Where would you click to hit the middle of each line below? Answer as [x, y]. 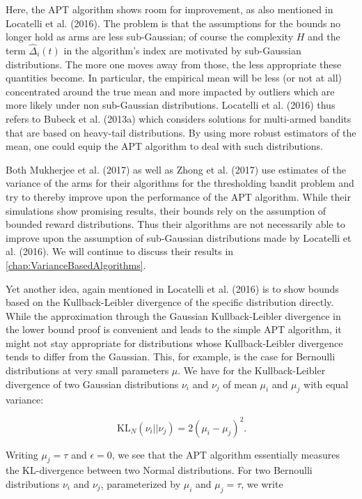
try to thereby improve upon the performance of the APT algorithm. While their [178, 196]
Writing [22, 454]
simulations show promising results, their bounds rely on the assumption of [166, 210]
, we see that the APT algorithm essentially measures [226, 454]
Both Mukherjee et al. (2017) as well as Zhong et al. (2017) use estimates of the [176, 169]
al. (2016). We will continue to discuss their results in [120, 251]
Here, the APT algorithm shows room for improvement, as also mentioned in [170, 9]
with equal [326, 384]
